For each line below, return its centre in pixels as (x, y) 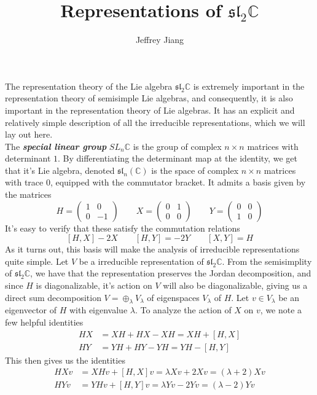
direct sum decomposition (53, 297)
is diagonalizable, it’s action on (94, 285)
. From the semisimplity (267, 261)
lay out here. (29, 134)
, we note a (281, 310)
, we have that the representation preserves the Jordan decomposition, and (171, 273)
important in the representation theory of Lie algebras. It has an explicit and (150, 110)
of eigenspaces (173, 297)
